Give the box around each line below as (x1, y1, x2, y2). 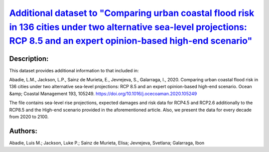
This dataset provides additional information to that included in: (9, 67, 139, 73)
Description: (9, 54, 49, 63)
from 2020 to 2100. (9, 114, 49, 120)
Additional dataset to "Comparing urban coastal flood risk (9, 7, 255, 18)
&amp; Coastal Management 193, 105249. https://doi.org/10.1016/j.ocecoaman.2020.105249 (9, 90, 197, 97)
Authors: (9, 127, 37, 135)
